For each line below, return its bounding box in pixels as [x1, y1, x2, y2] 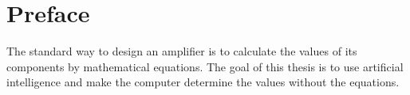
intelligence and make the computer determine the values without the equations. [6, 74, 400, 90]
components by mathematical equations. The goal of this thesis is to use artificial [6, 58, 404, 74]
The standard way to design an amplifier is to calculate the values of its [6, 43, 357, 59]
